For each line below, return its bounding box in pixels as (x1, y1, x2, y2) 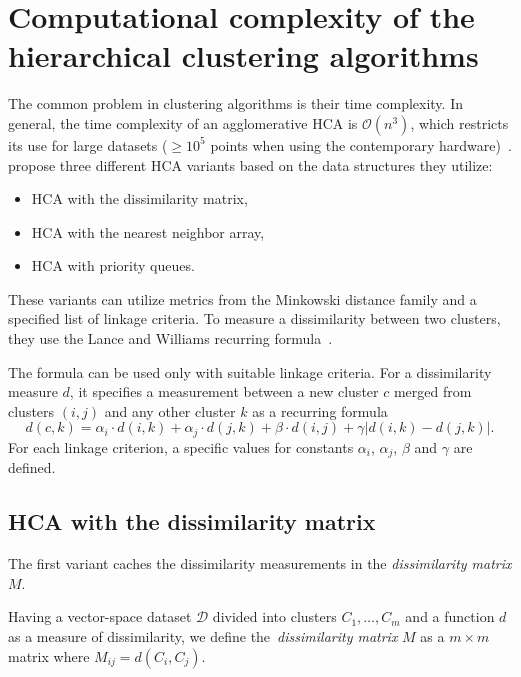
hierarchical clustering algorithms (8, 35, 479, 76)
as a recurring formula (252, 400, 388, 421)
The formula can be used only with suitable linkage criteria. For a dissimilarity (8, 361, 492, 382)
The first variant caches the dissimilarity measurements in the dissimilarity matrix (8, 553, 512, 574)
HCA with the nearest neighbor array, (31, 221, 265, 242)
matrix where (8, 645, 90, 666)
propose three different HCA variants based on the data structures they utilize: (8, 154, 493, 175)
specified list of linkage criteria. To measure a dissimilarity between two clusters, (8, 308, 501, 329)
